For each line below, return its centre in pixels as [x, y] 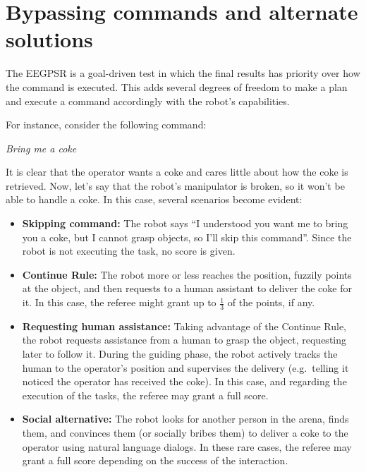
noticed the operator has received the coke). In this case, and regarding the [184, 381]
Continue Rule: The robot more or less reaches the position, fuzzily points [187, 274]
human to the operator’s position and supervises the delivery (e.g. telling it [185, 367]
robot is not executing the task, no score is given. [129, 251]
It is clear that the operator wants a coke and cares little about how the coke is [177, 172]
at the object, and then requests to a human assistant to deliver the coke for [187, 288]
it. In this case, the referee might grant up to [119, 302]
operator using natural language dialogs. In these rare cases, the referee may [187, 446]
